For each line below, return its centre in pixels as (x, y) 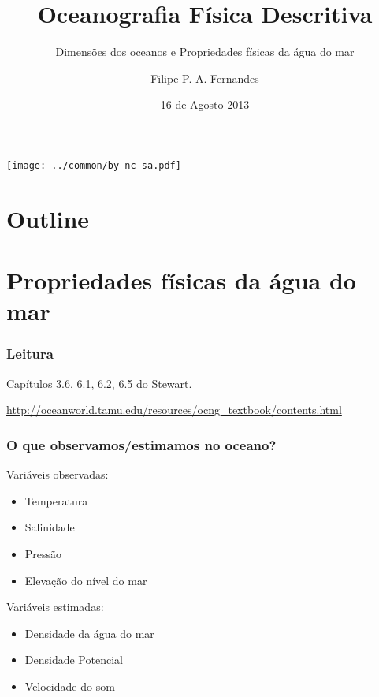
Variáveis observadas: (58, 474)
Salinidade (50, 527)
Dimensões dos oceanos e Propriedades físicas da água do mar (205, 52)
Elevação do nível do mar (86, 580)
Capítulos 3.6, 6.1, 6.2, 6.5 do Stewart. (99, 383)
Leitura (30, 354)
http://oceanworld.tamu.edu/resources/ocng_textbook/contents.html (174, 410)
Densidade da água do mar (89, 633)
